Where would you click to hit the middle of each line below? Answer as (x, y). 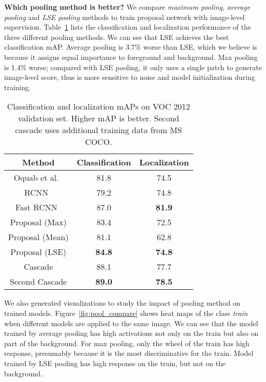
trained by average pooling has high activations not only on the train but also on (131, 333)
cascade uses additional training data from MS (99, 130)
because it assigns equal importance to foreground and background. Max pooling (131, 57)
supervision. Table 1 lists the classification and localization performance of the (128, 27)
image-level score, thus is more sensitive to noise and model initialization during (130, 77)
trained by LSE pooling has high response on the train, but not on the (115, 363)
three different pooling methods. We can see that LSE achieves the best (117, 37)
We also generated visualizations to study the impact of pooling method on (122, 303)
